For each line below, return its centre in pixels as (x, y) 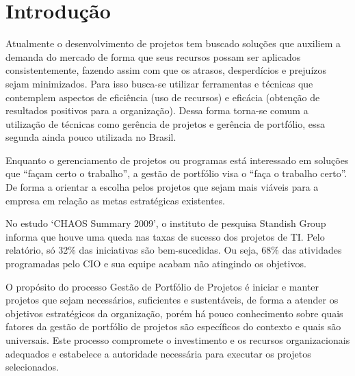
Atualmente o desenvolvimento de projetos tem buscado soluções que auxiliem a (173, 43)
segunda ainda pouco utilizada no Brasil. (91, 137)
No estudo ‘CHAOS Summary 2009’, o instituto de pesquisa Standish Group (166, 223)
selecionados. (32, 367)
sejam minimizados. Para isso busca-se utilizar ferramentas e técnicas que (159, 83)
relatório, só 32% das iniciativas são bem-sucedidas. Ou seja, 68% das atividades (174, 250)
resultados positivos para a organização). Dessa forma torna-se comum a (157, 110)
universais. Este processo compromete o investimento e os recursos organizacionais (178, 340)
